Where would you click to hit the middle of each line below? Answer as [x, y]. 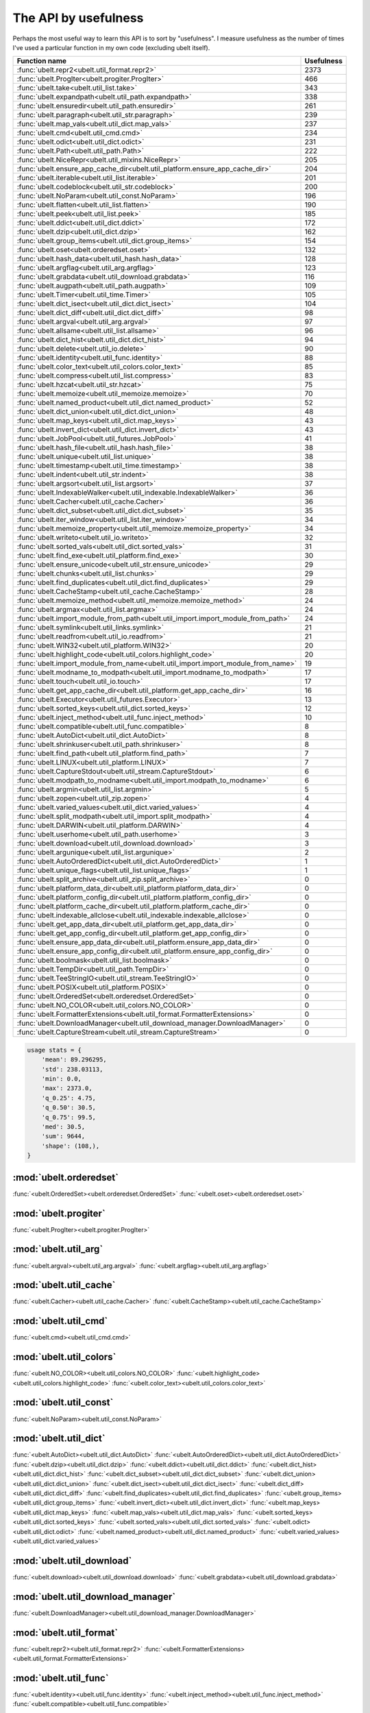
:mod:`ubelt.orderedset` [66, 1178]
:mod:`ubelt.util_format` [65, 1632]
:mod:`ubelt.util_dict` [59, 1439]
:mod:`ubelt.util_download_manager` [94, 1597]
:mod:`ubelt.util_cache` [64, 1285]
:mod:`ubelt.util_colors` [64, 1357]
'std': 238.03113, [72, 1069]
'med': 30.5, [63, 1127]
